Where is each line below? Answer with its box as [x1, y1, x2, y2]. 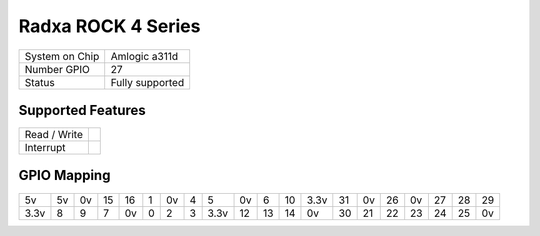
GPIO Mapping [18, 167, 111, 184]
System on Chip [24, 49, 100, 63]
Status [24, 75, 55, 89]
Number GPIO [24, 62, 90, 76]
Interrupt [24, 141, 66, 155]
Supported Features [18, 101, 147, 119]
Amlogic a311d [110, 49, 179, 63]
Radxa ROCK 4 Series [18, 15, 201, 37]
